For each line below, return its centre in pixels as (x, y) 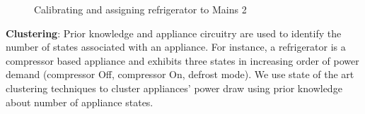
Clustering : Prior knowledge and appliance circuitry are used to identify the (174, 33)
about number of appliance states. (80, 102)
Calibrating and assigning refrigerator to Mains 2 (140, 9)
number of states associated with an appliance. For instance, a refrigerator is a (176, 47)
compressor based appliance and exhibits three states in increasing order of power (182, 60)
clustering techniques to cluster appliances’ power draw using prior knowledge (174, 88)
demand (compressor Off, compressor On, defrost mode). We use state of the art (180, 74)
